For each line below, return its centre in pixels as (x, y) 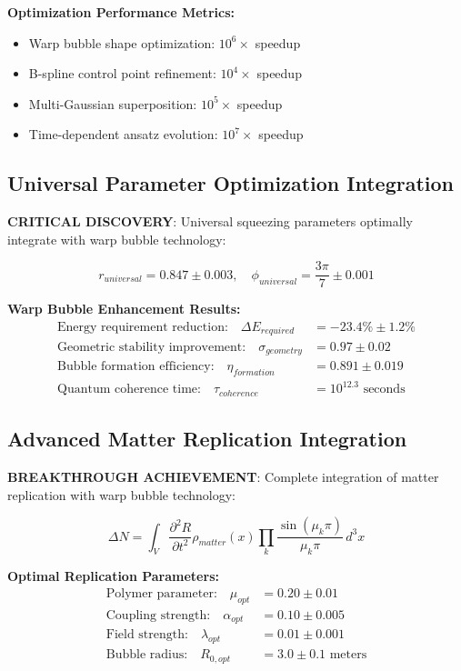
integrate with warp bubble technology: (117, 239)
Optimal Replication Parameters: (113, 576)
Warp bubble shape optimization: (122, 42)
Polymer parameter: (161, 594)
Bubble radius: (147, 655)
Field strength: (147, 635)
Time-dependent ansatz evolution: (123, 134)
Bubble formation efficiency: (136, 366)
